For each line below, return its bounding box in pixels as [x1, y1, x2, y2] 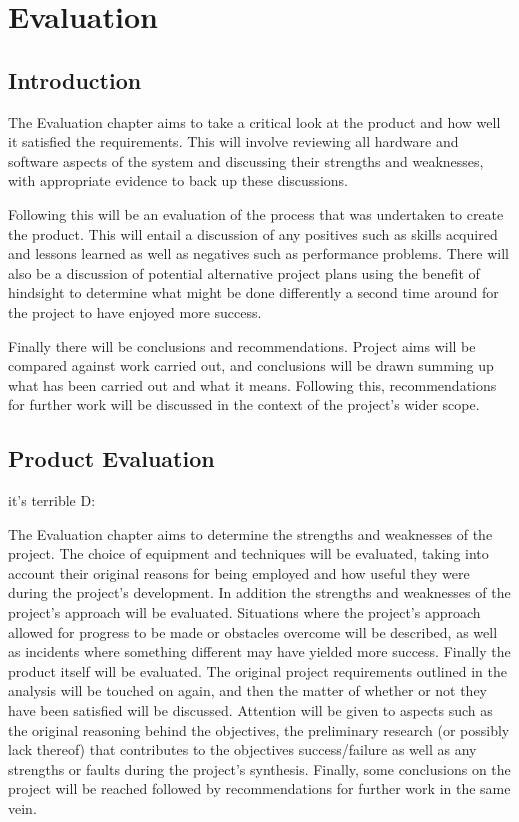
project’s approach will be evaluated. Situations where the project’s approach [8, 602, 481, 623]
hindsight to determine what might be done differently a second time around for [8, 282, 499, 303]
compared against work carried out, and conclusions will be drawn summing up [8, 355, 494, 376]
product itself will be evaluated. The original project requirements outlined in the [8, 660, 507, 681]
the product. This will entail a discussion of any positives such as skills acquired [8, 223, 498, 244]
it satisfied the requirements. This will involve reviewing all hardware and [8, 131, 459, 152]
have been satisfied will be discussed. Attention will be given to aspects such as [8, 700, 493, 721]
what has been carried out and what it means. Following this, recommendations [8, 374, 497, 395]
